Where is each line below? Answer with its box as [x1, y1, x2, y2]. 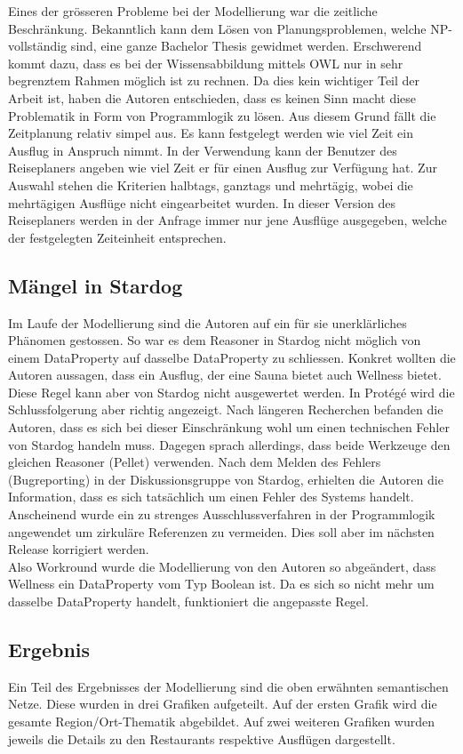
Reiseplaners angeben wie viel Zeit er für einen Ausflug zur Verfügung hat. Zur [8, 158, 437, 177]
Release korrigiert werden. [8, 540, 149, 558]
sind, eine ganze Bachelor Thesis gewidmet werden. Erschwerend [70, 36, 422, 55]
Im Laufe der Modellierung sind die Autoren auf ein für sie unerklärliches [8, 313, 407, 332]
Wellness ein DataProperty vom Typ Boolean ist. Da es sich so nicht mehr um [8, 574, 435, 593]
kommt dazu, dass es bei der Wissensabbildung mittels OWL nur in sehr [8, 53, 403, 72]
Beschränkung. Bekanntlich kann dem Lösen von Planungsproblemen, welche [8, 19, 427, 37]
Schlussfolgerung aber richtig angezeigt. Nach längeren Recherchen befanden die [8, 400, 443, 419]
